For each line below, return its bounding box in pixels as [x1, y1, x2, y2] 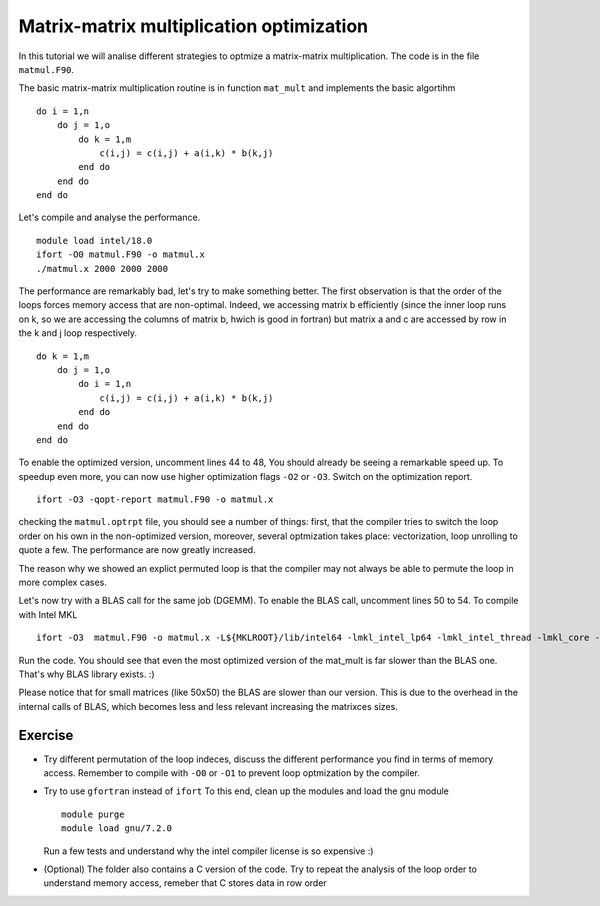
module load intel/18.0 [36, 235, 153, 246]
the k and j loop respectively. [18, 327, 138, 339]
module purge [61, 808, 125, 820]
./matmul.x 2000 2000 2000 [36, 263, 169, 274]
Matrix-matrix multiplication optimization [18, 15, 369, 37]
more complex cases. [18, 576, 107, 589]
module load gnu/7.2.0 [61, 823, 173, 834]
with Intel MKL [18, 608, 78, 620]
